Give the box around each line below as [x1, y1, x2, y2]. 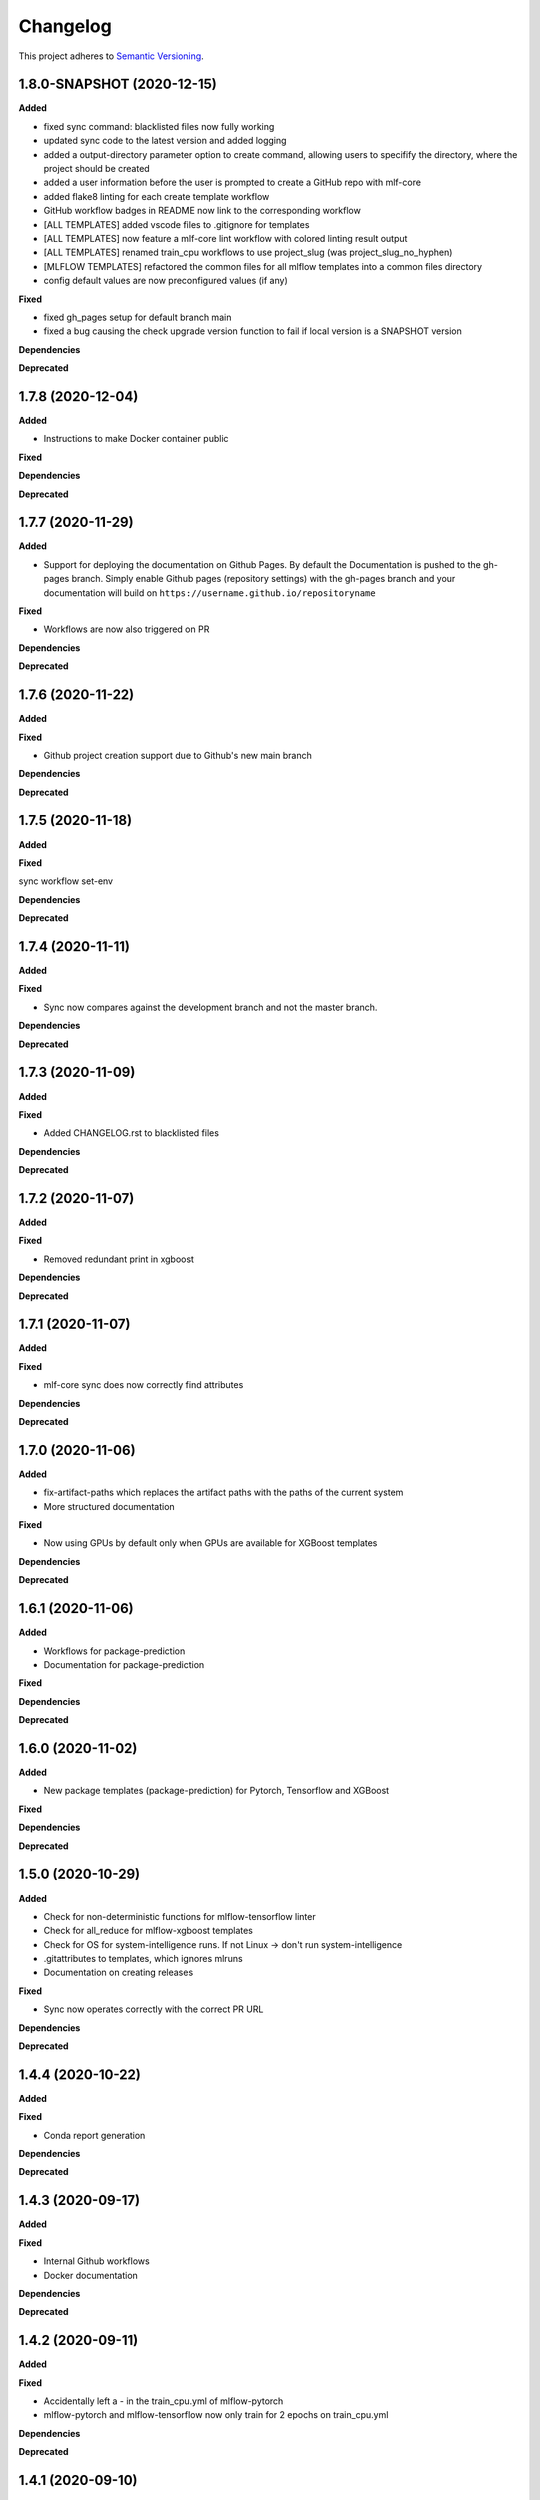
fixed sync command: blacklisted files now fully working [43, 120, 275, 132]
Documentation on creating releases [43, 1966, 194, 1979]
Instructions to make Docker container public [43, 433, 229, 445]
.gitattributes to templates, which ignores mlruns [43, 1953, 244, 1965]
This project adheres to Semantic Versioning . [18, 50, 204, 62]
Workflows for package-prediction [43, 1645, 186, 1657]
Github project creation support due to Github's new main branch [43, 749, 312, 761]
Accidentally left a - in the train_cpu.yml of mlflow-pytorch [43, 2395, 284, 2407]
